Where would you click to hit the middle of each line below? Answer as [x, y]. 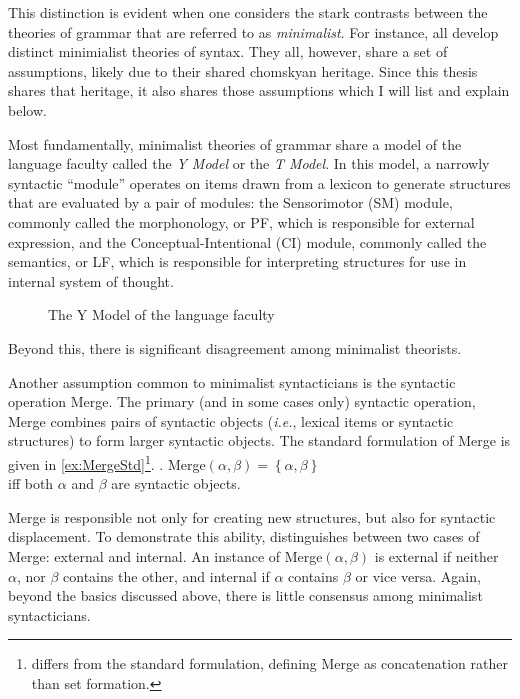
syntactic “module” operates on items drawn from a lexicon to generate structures [259, 182]
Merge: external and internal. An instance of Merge [165, 555]
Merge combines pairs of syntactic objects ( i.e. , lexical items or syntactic [231, 420]
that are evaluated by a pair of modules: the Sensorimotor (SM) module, [230, 202]
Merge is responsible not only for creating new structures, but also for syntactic [252, 516]
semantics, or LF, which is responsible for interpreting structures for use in [237, 261]
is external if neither [436, 555]
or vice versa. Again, [418, 575]
